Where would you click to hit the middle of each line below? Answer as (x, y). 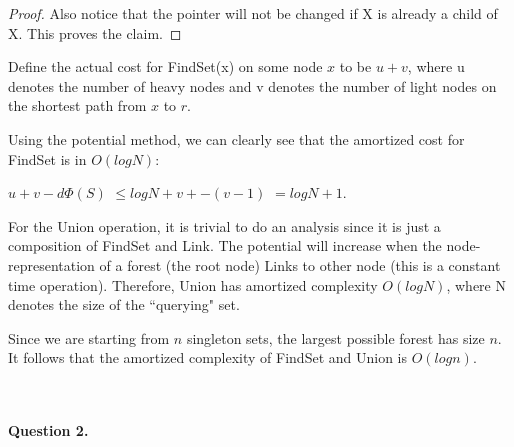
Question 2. (48, 430)
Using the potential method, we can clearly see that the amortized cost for (236, 138)
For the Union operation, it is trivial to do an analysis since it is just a (224, 225)
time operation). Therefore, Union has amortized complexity (193, 284)
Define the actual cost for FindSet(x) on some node (165, 66)
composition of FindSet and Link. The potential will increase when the (225, 245)
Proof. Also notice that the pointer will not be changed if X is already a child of (253, 13)
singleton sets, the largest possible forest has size (335, 337)
